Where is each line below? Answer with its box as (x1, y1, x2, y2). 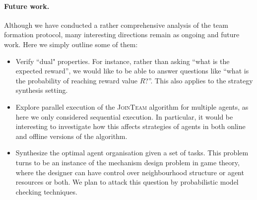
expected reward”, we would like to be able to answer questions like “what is (15, 66, 249, 76)
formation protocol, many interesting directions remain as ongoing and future (4, 29, 240, 40)
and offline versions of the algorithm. (15, 131, 128, 141)
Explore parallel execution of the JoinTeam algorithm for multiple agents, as (15, 101, 249, 112)
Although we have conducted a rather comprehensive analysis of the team (4, 19, 228, 30)
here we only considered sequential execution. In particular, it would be (15, 111, 233, 122)
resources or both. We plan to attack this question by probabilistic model (15, 177, 239, 187)
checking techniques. (15, 186, 77, 197)
